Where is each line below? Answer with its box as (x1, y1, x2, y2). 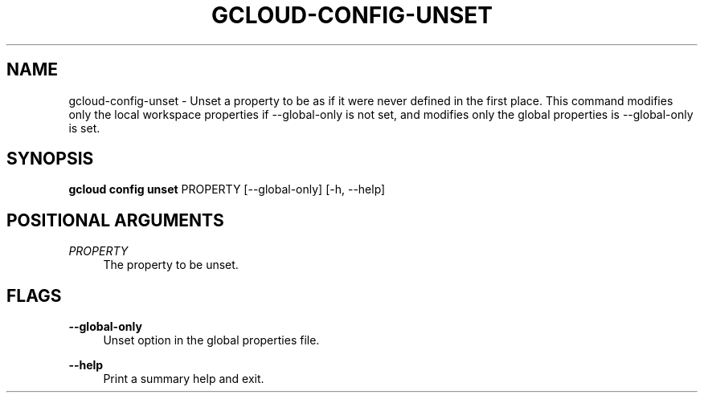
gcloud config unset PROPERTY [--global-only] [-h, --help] (68, 182, 386, 197)
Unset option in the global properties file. (103, 333, 320, 348)
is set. (68, 120, 100, 135)
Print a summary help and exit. (103, 372, 264, 386)
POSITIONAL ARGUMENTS (6, 210, 224, 230)
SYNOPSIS (6, 149, 94, 169)
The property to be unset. (103, 258, 239, 272)
